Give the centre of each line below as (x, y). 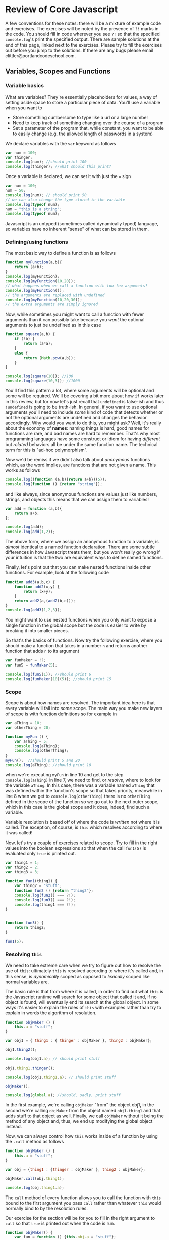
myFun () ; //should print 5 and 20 (43, 760)
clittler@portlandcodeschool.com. (41, 55)
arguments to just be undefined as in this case (53, 325)
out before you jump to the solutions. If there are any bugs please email (79, 50)
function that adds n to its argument (42, 651)
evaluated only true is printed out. (41, 853)
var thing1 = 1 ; (22, 862)
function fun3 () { (24, 923)
